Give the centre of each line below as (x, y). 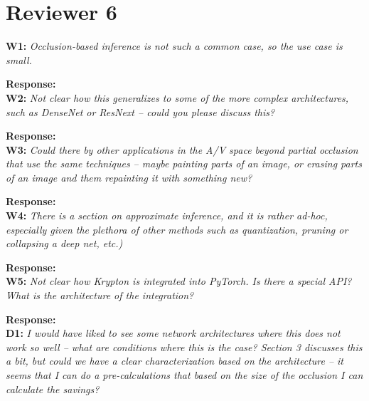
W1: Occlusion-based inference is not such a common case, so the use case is (174, 46)
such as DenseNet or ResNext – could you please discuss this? (140, 111)
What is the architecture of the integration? (100, 295)
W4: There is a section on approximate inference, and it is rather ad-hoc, (167, 215)
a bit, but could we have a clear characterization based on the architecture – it (175, 361)
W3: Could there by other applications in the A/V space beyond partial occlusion (182, 149)
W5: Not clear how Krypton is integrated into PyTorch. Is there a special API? (179, 281)
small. (19, 59)
